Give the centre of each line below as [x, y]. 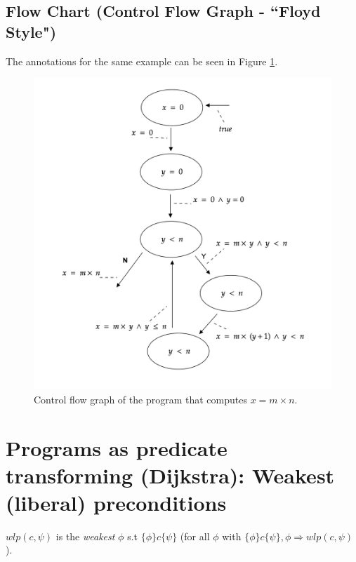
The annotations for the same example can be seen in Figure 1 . [142, 61]
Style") [31, 31]
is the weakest [85, 536]
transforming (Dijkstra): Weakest [170, 475]
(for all [195, 536]
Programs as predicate [117, 447]
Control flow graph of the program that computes [140, 399]
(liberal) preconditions [116, 502]
